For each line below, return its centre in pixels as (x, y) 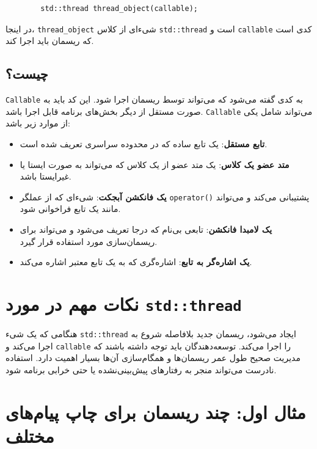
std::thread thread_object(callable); (119, 9)
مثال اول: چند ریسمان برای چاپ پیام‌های (156, 411)
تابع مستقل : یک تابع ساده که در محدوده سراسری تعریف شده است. (144, 143)
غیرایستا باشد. (46, 176)
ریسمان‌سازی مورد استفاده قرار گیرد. (89, 241)
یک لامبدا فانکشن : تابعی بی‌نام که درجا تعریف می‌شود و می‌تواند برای (146, 229)
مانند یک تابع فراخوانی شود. (70, 209)
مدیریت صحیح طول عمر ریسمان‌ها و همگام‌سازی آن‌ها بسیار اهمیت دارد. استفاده (153, 358)
